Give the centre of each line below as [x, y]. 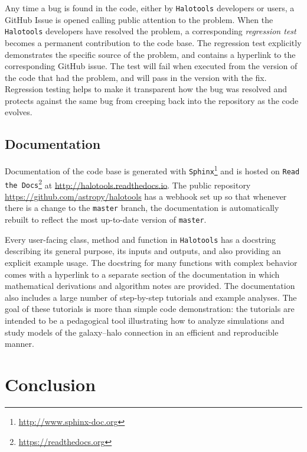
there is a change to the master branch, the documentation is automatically [142, 208]
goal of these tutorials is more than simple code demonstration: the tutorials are [150, 309]
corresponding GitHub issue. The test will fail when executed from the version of [151, 66]
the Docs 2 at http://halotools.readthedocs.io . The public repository [128, 184]
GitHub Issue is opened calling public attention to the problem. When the [139, 19]
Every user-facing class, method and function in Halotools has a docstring [141, 239]
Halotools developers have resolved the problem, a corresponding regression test [151, 31]
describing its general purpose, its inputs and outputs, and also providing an [143, 251]
